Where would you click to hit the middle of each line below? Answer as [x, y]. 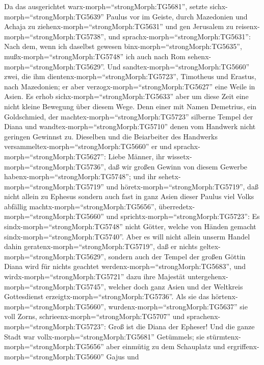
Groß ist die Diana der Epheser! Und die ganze [181, 326]
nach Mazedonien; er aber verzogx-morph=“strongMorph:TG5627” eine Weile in [130, 86]
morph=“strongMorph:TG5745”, [55, 286]
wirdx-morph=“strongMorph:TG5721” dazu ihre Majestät [95, 276]
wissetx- [179, 156]
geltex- [210, 246]
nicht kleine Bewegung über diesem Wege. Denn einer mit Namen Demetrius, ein [130, 106]
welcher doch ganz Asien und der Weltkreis [176, 286]
